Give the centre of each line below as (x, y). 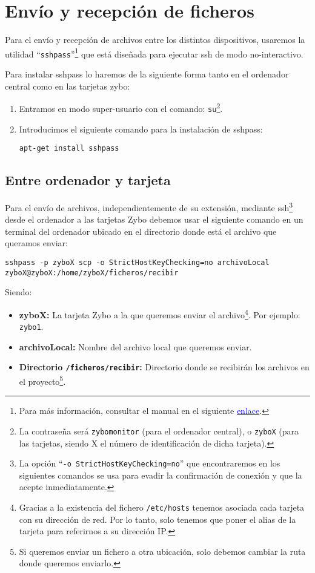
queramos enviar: (36, 243)
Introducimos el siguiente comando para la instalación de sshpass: (141, 129)
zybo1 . (31, 326)
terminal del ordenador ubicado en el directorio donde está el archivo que (141, 231)
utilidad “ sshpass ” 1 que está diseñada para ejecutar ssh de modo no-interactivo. (154, 53)
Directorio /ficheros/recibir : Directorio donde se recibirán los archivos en (164, 367)
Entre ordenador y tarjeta (88, 180)
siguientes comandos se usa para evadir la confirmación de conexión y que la (161, 475)
